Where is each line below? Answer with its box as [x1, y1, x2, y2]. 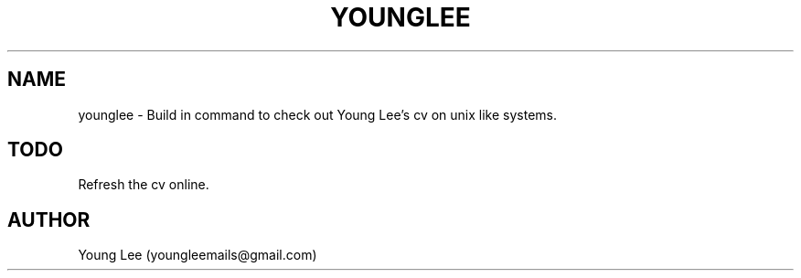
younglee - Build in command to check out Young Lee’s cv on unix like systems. [78, 106, 558, 123]
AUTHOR [7, 208, 91, 231]
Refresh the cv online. [78, 176, 209, 193]
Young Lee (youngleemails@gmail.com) [78, 247, 317, 263]
